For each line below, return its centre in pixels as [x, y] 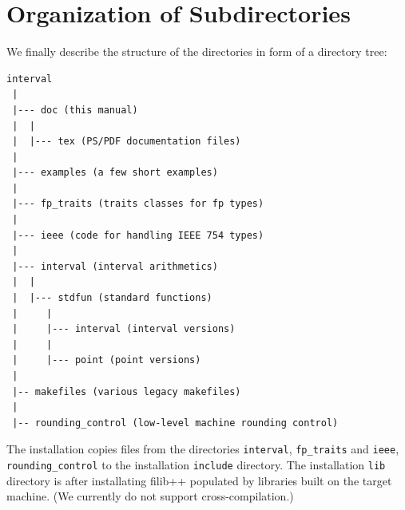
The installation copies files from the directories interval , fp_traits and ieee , [203, 449]
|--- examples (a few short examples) [115, 173]
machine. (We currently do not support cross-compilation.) [150, 496]
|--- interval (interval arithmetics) [115, 266]
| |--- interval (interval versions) [124, 329]
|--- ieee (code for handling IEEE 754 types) [138, 235]
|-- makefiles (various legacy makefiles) [127, 391]
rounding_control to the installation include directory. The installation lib [196, 465]
